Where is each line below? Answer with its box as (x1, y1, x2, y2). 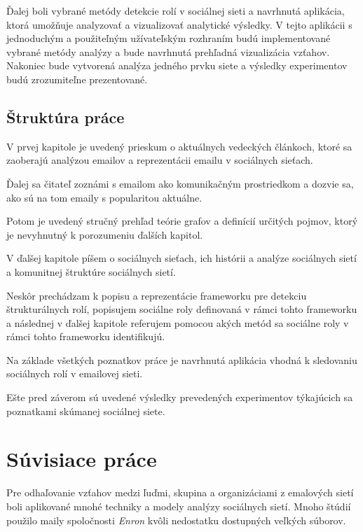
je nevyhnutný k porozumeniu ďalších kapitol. (6, 227, 203, 241)
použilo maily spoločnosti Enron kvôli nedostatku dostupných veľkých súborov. (6, 512, 346, 527)
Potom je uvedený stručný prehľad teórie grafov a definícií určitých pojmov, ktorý (6, 213, 358, 228)
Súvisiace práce (6, 444, 157, 473)
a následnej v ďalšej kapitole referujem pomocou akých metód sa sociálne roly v (6, 315, 349, 330)
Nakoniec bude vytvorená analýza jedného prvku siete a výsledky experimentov (6, 58, 348, 73)
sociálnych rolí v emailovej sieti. (6, 366, 143, 381)
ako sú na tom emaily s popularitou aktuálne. (6, 190, 203, 204)
